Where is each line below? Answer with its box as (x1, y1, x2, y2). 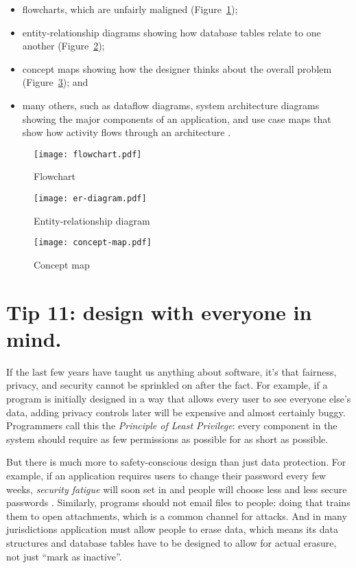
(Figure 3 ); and (22, 75, 88, 89)
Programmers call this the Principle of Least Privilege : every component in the (6, 418, 337, 433)
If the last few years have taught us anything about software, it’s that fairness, (6, 364, 337, 378)
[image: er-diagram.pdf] (34, 194, 147, 203)
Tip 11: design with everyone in (6, 297, 312, 326)
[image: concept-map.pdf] (34, 238, 152, 248)
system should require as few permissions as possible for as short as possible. (6, 431, 329, 446)
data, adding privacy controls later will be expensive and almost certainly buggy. (6, 405, 346, 419)
